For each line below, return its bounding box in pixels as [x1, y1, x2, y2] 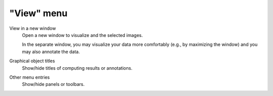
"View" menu [9, 8, 68, 19]
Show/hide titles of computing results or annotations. [22, 65, 132, 71]
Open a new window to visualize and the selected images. [22, 32, 143, 38]
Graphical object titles [9, 58, 55, 64]
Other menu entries [9, 74, 50, 80]
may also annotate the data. [22, 49, 80, 55]
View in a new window [9, 25, 56, 31]
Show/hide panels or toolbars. [22, 81, 85, 87]
